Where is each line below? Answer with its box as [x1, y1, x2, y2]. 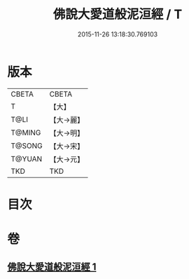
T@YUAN [10, 154, 43, 163]
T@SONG [10, 141, 43, 151]
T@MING [10, 128, 41, 137]
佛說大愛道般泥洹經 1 [7, 261, 97, 273]
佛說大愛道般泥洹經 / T [52, 6, 183, 22]
